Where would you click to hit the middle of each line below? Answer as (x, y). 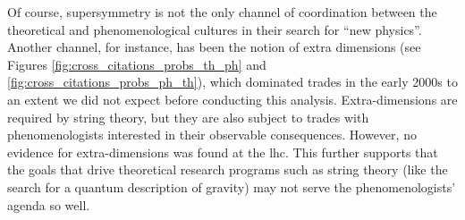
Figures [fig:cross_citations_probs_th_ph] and (137, 64)
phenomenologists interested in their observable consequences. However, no (212, 135)
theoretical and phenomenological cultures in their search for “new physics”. (215, 29)
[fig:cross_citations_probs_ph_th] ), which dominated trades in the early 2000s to (232, 82)
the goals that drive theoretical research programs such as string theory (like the (228, 169)
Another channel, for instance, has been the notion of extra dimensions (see (214, 47)
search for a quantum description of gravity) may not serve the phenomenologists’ (232, 186)
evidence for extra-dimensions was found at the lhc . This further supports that (223, 152)
